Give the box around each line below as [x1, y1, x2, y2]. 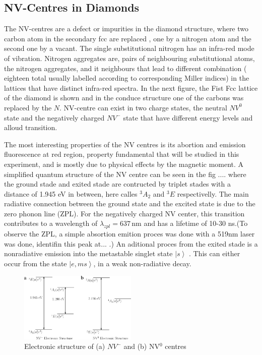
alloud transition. [4, 122, 57, 133]
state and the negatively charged [4, 112, 105, 123]
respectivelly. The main [177, 188, 249, 199]
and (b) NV [123, 341, 160, 351]
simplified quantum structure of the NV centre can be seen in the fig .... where [4, 168, 246, 179]
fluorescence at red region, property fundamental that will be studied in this [4, 149, 239, 159]
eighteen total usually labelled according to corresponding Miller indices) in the [4, 73, 249, 83]
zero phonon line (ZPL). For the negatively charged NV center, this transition [4, 208, 245, 218]
